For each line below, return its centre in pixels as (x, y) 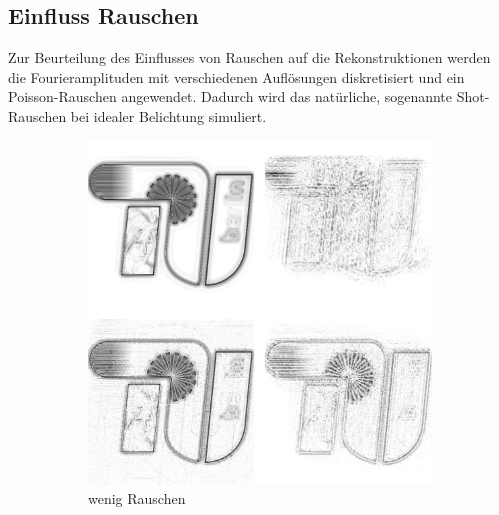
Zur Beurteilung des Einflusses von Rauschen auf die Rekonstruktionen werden (249, 57)
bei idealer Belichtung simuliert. (168, 115)
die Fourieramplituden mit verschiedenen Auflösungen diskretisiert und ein (236, 76)
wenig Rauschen (137, 498)
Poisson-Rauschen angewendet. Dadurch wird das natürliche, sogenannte (230, 96)
